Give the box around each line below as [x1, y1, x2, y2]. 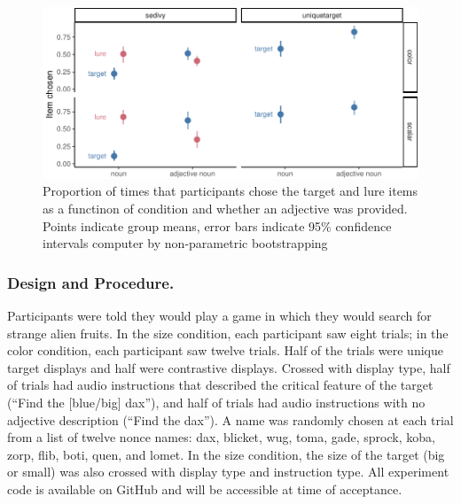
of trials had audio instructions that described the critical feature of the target [7, 376, 434, 394]
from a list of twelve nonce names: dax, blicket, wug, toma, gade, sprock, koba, [7, 428, 435, 446]
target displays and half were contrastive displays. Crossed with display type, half [7, 358, 450, 376]
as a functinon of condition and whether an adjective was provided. [43, 199, 408, 218]
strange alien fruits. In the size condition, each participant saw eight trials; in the [7, 323, 449, 342]
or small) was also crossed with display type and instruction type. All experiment [7, 462, 449, 481]
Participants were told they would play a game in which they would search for [7, 306, 432, 325]
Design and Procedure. [7, 271, 175, 293]
